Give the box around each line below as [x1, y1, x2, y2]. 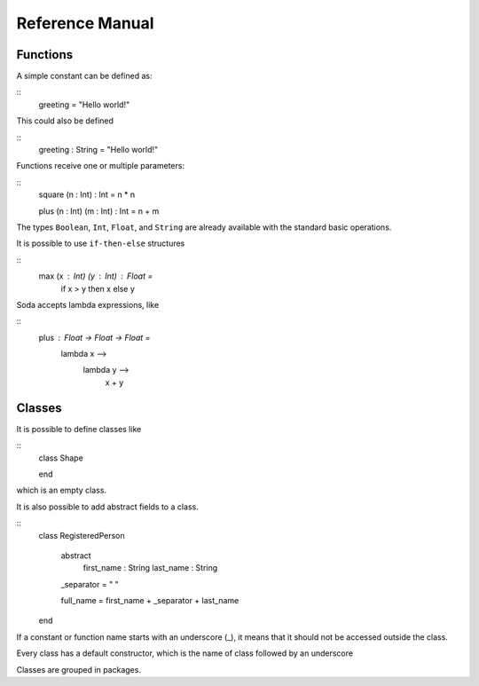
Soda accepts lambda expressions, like [16, 299, 160, 310]
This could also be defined [16, 115, 114, 126]
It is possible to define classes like [16, 423, 142, 434]
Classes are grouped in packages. [16, 664, 142, 674]
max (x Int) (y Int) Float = [38, 271, 153, 281]
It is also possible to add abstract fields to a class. [16, 501, 199, 512]
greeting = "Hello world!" [38, 99, 130, 110]
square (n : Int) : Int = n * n [38, 189, 136, 200]
